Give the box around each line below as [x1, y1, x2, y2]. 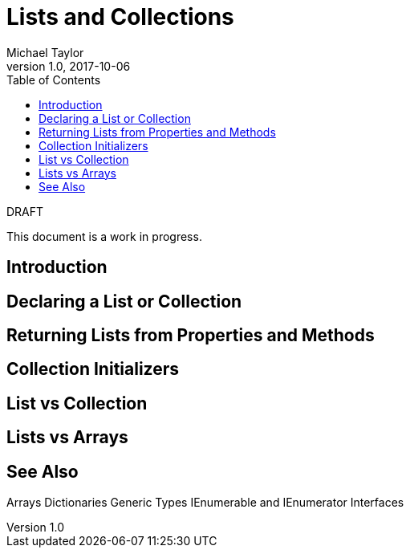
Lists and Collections [6, 3, 234, 31]
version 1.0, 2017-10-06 [6, 59, 131, 73]
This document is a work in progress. [6, 229, 202, 243]
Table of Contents [6, 72, 101, 87]
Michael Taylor [6, 45, 84, 59]
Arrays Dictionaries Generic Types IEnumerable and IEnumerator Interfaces [6, 495, 404, 510]
